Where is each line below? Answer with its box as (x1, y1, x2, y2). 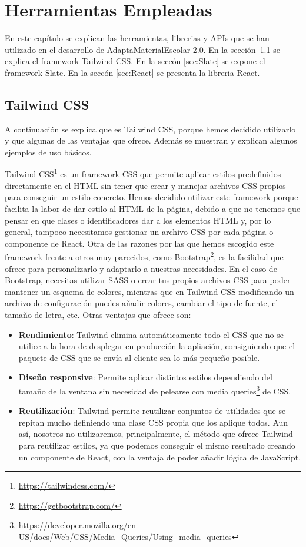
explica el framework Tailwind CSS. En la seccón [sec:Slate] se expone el (5, 55, 265, 67)
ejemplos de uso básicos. (5, 145, 92, 158)
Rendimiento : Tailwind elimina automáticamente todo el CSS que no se (18, 328, 284, 340)
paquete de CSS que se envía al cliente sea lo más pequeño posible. (18, 351, 260, 363)
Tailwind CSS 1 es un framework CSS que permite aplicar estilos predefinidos (5, 166, 281, 180)
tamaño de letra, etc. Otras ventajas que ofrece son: (5, 308, 191, 320)
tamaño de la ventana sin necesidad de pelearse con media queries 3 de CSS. (18, 383, 291, 397)
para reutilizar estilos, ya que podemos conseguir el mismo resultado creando (18, 439, 295, 451)
